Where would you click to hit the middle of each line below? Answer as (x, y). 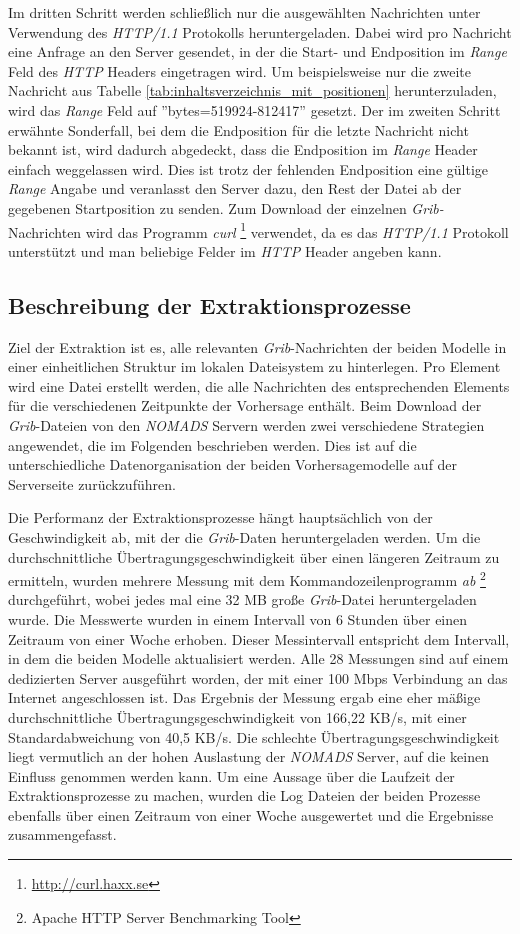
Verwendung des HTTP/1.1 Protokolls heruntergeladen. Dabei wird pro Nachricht (260, 31)
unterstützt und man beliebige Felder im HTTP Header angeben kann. (225, 250)
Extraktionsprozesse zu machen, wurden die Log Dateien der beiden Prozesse (244, 795)
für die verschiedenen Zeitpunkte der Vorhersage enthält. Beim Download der (245, 405)
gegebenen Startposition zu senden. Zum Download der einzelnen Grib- (226, 207)
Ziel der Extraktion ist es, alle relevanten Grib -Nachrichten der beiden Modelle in (257, 346)
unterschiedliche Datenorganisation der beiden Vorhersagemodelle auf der (233, 464)
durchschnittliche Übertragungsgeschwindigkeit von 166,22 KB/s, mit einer (237, 716)
